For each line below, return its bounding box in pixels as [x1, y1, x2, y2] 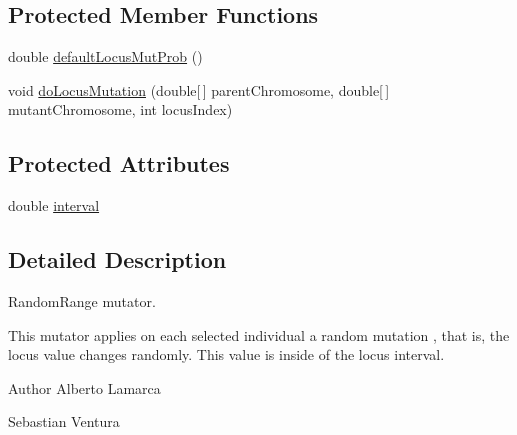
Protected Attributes [8, 148, 230, 179]
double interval [8, 195, 100, 216]
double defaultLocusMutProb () [8, 46, 203, 67]
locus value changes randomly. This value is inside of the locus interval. [8, 344, 445, 365]
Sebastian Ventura [8, 411, 120, 432]
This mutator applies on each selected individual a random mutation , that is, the [8, 324, 510, 345]
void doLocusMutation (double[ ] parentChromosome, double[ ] [8, 79, 390, 100]
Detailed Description [8, 244, 227, 275]
